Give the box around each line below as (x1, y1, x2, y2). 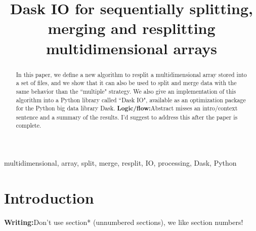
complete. (16, 121, 41, 130)
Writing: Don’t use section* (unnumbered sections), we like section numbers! (4, 216, 243, 227)
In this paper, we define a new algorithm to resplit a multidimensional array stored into (16, 70, 247, 79)
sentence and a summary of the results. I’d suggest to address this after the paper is (16, 112, 238, 121)
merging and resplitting (48, 18, 216, 38)
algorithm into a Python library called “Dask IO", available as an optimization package (16, 95, 246, 104)
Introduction (4, 187, 94, 208)
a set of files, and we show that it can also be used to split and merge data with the (16, 79, 237, 87)
